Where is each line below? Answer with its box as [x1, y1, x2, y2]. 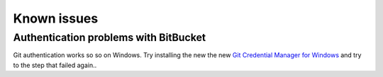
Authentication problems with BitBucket [13, 31, 206, 44]
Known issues [13, 11, 99, 26]
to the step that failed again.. [13, 61, 97, 69]
